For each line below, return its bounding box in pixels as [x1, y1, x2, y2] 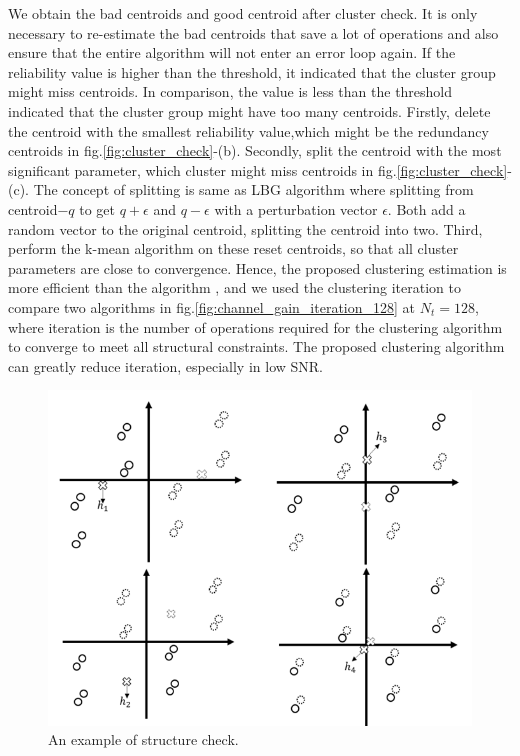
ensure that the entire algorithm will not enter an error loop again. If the [8, 42, 456, 63]
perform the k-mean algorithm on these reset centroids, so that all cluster [8, 238, 459, 259]
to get [79, 198, 116, 219]
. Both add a [387, 198, 466, 219]
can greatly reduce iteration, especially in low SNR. [8, 355, 323, 376]
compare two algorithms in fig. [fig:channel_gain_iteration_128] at [8, 296, 416, 317]
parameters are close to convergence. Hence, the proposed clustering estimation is [8, 257, 507, 278]
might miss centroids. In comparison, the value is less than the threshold [8, 81, 453, 102]
